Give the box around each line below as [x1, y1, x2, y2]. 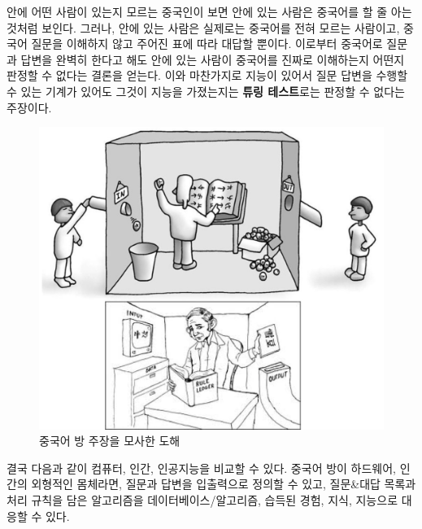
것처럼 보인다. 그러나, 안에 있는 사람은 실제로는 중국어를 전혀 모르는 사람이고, [7, 19, 400, 36]
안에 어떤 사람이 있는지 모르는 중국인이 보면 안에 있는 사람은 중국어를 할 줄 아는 [7, 3, 412, 20]
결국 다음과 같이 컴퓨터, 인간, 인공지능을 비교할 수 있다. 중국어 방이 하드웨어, [7, 459, 397, 476]
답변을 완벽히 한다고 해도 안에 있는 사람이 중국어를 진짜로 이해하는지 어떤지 [20, 50, 405, 68]
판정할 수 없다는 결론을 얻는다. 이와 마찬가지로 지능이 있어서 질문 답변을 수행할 [7, 67, 408, 84]
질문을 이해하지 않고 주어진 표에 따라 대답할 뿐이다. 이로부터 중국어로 [31, 35, 383, 52]
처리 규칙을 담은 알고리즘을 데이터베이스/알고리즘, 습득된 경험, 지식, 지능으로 [7, 491, 398, 508]
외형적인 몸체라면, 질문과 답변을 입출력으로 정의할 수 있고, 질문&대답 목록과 [31, 475, 416, 492]
